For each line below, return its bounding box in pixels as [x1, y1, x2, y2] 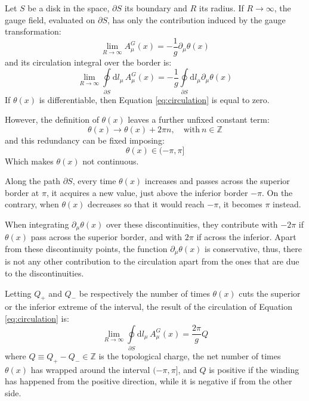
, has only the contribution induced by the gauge [107, 13, 286, 26]
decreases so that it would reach [88, 198, 205, 210]
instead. [273, 198, 301, 210]
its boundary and [124, 2, 187, 14]
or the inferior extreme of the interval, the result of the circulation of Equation [5, 300, 293, 313]
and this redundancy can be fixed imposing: [5, 133, 165, 146]
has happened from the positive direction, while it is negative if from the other [5, 375, 292, 387]
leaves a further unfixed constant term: [128, 113, 270, 126]
